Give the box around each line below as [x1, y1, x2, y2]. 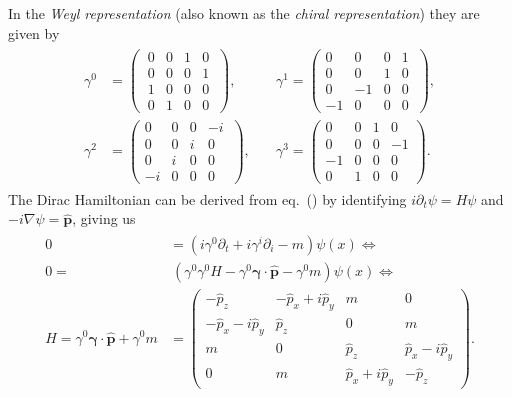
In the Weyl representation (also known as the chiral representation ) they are [8, 3, 480, 23]
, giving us [72, 208, 136, 229]
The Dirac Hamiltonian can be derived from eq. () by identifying [8, 188, 407, 209]
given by [8, 22, 60, 43]
